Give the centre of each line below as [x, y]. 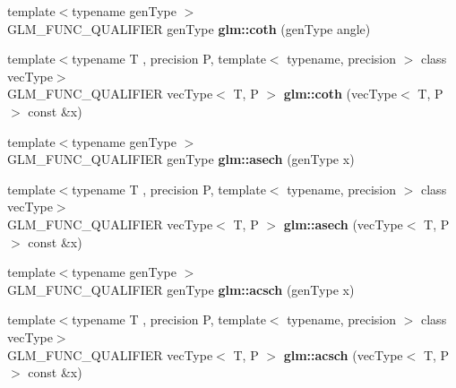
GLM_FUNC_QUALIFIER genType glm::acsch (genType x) [181, 289]
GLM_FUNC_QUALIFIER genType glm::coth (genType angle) [189, 28]
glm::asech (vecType [343, 224]
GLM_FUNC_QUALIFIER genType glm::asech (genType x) [181, 159]
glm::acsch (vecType [343, 354]
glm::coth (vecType [340, 94]
